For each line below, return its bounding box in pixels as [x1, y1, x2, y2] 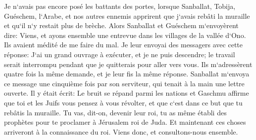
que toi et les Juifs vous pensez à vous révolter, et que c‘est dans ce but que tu [4, 97, 243, 107]
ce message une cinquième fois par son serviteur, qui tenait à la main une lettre [4, 78, 245, 88]
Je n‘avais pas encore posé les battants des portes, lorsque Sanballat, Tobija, [4, 1, 236, 11]
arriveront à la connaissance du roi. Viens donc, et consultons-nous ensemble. [4, 126, 238, 137]
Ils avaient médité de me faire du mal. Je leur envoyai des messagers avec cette [4, 39, 243, 50]
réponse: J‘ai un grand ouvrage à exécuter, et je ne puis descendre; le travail [4, 49, 235, 59]
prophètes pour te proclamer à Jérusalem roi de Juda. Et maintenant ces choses [4, 117, 246, 127]
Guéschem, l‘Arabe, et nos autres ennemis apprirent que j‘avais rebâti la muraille [4, 10, 250, 21]
